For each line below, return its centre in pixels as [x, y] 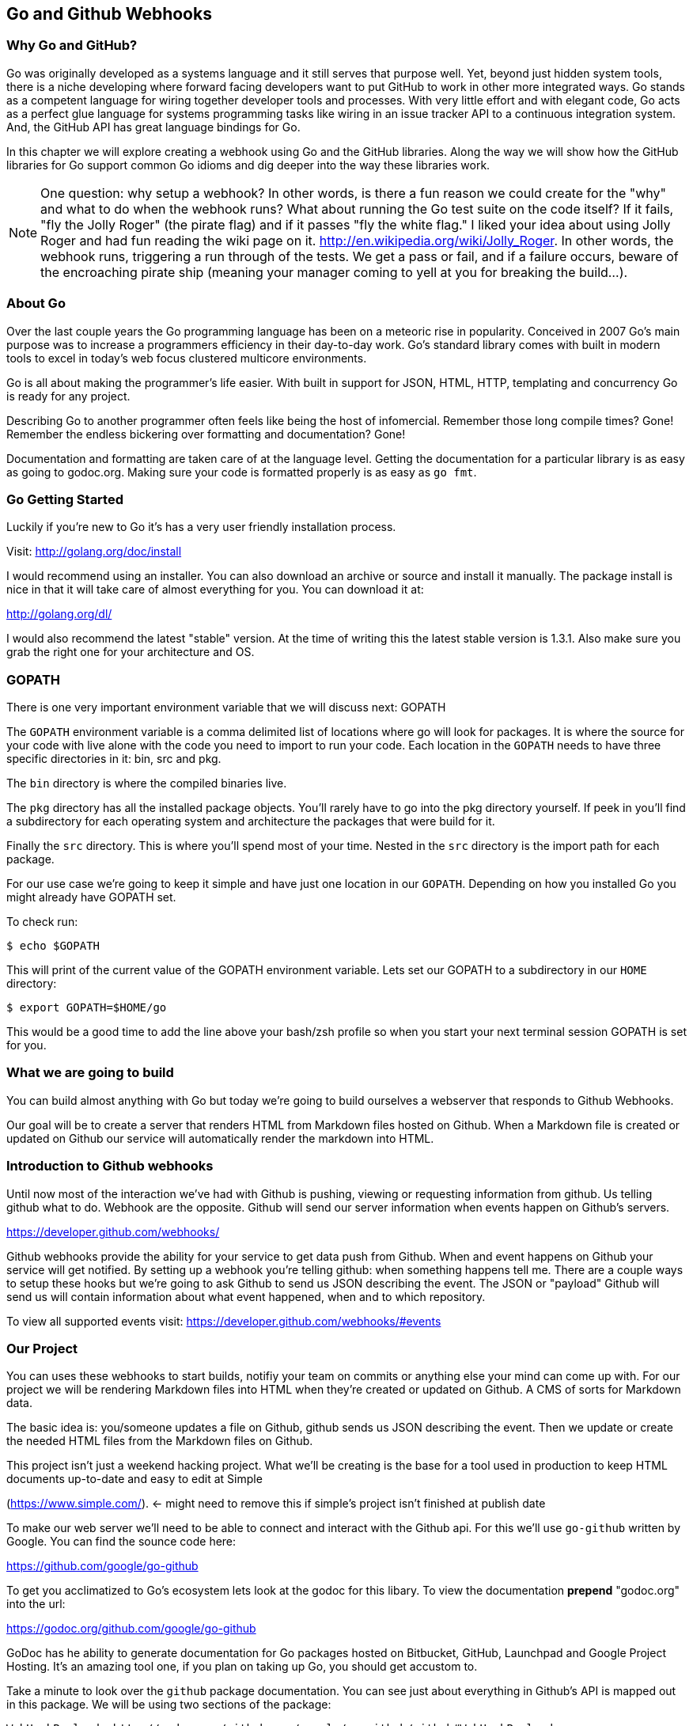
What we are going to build [90, 1073]
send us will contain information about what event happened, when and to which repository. [246, 1296]
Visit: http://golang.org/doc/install [94, 552]
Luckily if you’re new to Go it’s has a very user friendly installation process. [201, 527]
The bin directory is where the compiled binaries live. [147, 783]
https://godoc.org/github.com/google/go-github [131, 1629]
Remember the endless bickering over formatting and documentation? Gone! [206, 434]
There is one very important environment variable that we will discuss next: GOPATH [226, 707]
